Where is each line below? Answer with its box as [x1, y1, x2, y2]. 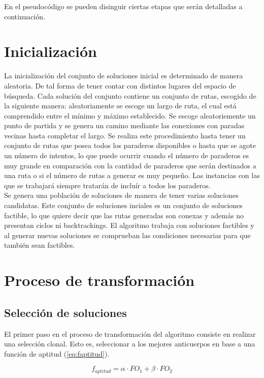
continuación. [4, 11, 45, 21]
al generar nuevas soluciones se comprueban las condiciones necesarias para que [4, 229, 251, 240]
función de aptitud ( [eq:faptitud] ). [4, 348, 110, 359]
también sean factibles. [4, 240, 75, 250]
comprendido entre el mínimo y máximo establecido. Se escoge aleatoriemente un [4, 110, 256, 121]
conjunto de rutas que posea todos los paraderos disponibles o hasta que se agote [4, 140, 256, 151]
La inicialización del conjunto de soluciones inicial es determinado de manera [4, 70, 243, 81]
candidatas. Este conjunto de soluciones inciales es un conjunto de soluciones [4, 200, 243, 211]
